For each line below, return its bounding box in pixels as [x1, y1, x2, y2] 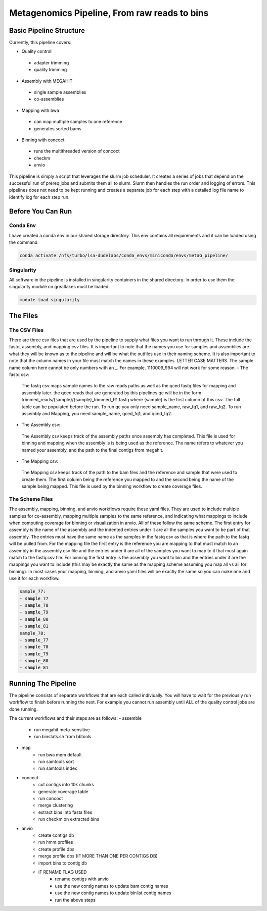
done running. [9, 706, 38, 712]
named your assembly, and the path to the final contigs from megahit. [21, 447, 164, 453]
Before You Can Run [9, 207, 72, 215]
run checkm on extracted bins [38, 816, 99, 822]
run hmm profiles [38, 839, 74, 845]
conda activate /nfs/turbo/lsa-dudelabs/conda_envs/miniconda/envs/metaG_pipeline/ [19, 253, 228, 259]
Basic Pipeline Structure [9, 26, 85, 35]
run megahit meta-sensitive [34, 726, 90, 733]
